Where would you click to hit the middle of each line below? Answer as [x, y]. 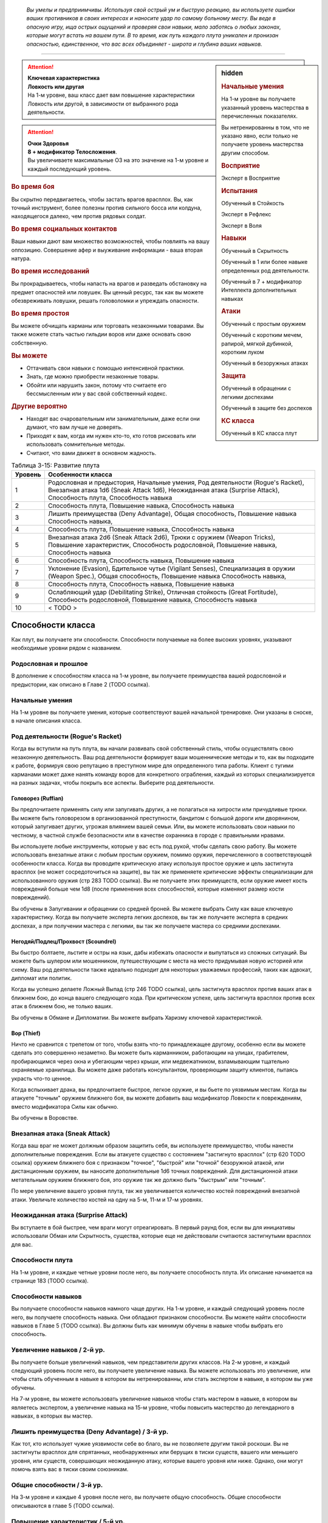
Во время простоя [40, 313]
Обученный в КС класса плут [259, 433]
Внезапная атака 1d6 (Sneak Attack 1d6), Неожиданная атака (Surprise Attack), [164, 490]
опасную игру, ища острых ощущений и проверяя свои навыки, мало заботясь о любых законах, [154, 27]
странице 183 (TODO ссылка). [50, 1281]
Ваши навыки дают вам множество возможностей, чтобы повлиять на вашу [110, 241]
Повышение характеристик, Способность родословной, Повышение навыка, [162, 545]
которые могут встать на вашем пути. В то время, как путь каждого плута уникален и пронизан [152, 35]
